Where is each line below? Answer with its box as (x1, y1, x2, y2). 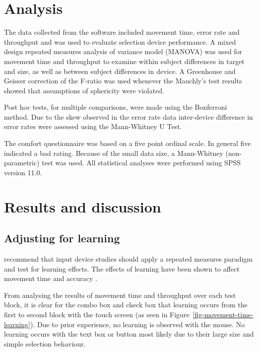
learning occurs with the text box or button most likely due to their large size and (4, 329, 254, 339)
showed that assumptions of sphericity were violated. (4, 85, 164, 95)
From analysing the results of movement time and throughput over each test (4, 289, 236, 300)
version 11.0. (4, 167, 42, 177)
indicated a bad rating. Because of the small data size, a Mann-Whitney (4, 147, 223, 158)
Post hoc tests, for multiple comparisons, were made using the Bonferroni (4, 102, 227, 112)
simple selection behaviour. (4, 338, 86, 349)
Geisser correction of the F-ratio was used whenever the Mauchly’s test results (4, 75, 242, 86)
